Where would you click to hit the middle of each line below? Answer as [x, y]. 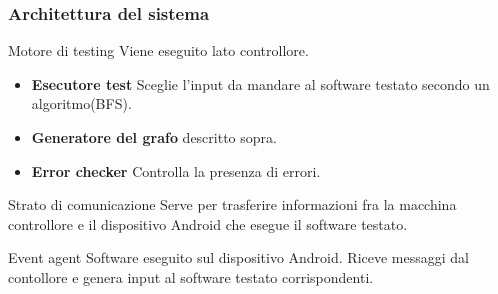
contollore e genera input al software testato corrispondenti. [191, 276]
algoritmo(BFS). [81, 103]
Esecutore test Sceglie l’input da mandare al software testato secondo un [260, 83]
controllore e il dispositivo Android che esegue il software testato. [208, 223]
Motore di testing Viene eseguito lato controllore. [158, 50]
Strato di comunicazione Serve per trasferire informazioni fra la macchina [232, 204]
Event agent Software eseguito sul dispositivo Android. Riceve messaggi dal [238, 257]
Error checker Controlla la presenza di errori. [176, 170]
